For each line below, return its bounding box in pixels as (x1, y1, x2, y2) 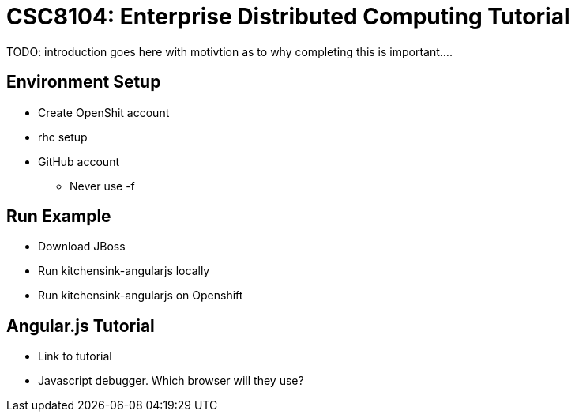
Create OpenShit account (38, 105, 170, 119)
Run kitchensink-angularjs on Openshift (38, 288, 243, 303)
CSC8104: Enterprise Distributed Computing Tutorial (6, 3, 570, 30)
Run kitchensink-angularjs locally (38, 264, 210, 278)
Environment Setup (6, 72, 161, 92)
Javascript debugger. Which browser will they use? (38, 374, 304, 388)
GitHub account (38, 154, 119, 168)
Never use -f (70, 179, 135, 193)
